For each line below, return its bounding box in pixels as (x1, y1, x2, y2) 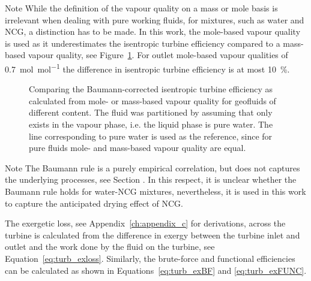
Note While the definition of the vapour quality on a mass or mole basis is (5, 2, 278, 14)
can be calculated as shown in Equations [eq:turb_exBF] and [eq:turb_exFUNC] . (5, 264, 307, 276)
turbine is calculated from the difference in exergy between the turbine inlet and (5, 228, 300, 241)
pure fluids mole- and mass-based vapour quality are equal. (29, 141, 246, 154)
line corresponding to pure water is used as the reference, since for (29, 129, 273, 142)
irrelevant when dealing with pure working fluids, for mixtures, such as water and (5, 13, 304, 26)
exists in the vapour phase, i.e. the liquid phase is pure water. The (29, 118, 273, 130)
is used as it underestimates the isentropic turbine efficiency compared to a (5, 37, 280, 49)
